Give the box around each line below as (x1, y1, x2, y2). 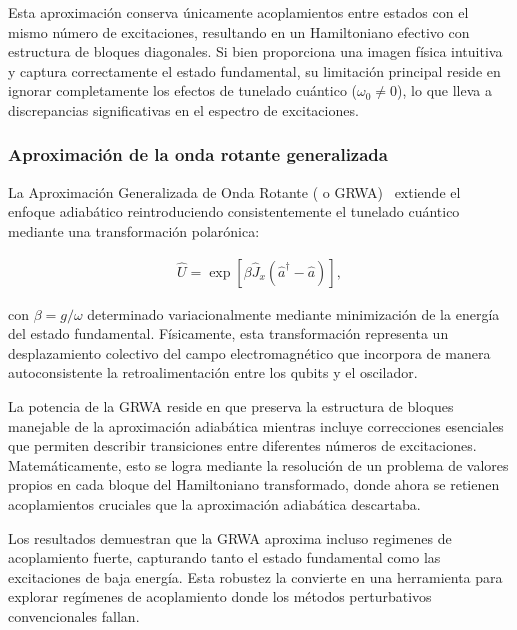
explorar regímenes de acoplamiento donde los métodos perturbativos (8, 586, 432, 607)
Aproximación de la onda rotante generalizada (8, 142, 388, 167)
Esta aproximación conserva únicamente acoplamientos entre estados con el (8, 2, 469, 22)
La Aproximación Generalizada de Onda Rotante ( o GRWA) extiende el (8, 181, 461, 202)
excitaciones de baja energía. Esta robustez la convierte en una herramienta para (8, 566, 503, 587)
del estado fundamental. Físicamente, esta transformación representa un (8, 323, 449, 344)
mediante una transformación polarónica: (8, 220, 260, 241)
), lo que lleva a (397, 80, 492, 101)
